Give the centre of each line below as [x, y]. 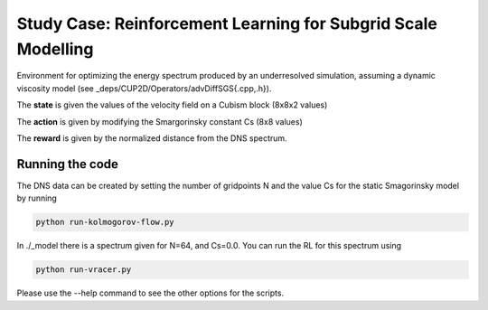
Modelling [55, 49]
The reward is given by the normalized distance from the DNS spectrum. [152, 138]
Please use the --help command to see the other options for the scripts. [150, 293]
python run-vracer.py [84, 270]
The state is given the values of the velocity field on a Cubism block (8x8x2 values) [172, 105]
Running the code [68, 164]
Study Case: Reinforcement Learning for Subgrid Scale [227, 23]
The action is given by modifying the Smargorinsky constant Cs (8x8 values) [160, 121]
